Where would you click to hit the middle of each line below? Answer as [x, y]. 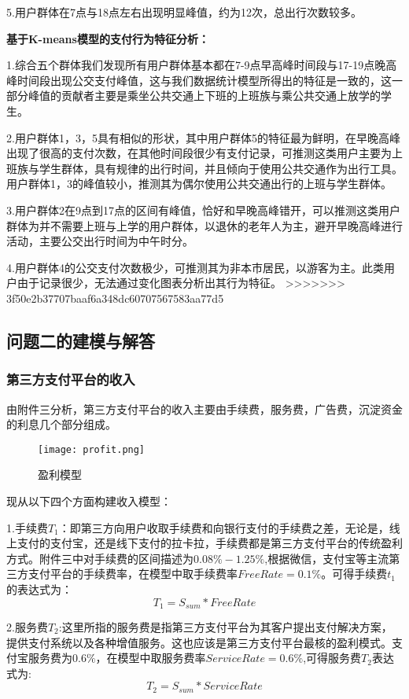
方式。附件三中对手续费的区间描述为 [100, 558]
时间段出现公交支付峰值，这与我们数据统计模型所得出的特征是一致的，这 [204, 80]
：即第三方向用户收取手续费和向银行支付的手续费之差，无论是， [224, 527]
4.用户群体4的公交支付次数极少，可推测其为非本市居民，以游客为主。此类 [195, 267]
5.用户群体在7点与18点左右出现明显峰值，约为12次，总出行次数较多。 [184, 12]
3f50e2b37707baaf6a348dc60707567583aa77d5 [115, 298]
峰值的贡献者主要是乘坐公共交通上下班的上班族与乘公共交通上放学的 [204, 96]
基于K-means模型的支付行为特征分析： [108, 38]
